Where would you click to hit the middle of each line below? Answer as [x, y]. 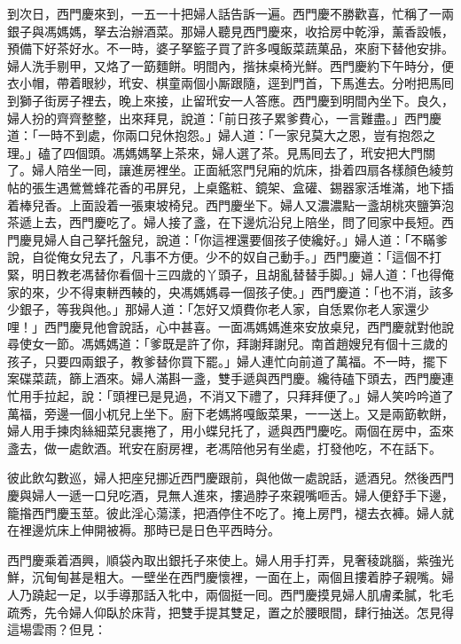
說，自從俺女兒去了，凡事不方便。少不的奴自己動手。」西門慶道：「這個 [212, 257]
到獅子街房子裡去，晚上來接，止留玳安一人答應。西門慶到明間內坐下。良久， [230, 100]
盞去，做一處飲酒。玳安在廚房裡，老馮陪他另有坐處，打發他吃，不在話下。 [224, 448]
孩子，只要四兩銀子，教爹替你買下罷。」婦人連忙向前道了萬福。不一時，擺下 [227, 361]
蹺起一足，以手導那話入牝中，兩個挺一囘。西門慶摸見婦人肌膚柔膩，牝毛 [242, 594]
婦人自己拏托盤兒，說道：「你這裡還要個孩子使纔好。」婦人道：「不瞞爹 [246, 239]
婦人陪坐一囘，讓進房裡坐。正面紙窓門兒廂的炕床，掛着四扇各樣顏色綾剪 [242, 170]
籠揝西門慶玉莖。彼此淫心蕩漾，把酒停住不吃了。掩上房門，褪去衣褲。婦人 [224, 512]
